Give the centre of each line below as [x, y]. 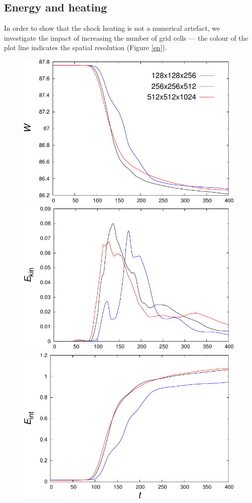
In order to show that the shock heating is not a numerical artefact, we [112, 28]
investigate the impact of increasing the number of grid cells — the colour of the [126, 37]
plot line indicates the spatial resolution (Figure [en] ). [86, 47]
